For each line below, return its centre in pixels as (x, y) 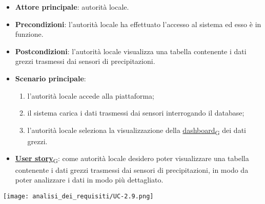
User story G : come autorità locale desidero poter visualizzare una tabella (132, 159)
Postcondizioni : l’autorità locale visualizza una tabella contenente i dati (131, 51)
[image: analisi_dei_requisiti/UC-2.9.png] (78, 196)
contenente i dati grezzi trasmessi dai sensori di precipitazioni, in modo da (132, 169)
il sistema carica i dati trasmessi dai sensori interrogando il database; (136, 113)
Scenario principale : (50, 78)
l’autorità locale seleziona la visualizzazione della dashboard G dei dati (137, 130)
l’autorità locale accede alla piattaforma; (91, 95)
